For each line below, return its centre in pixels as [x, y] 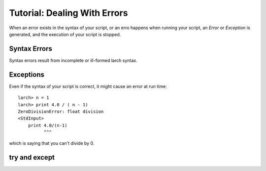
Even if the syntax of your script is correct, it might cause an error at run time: [88, 86]
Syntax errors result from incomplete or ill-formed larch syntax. [73, 60]
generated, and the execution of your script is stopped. [65, 34]
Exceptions [27, 74]
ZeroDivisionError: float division [61, 111]
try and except [32, 157]
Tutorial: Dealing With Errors [68, 13]
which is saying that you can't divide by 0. [52, 143]
